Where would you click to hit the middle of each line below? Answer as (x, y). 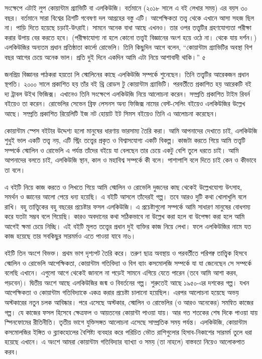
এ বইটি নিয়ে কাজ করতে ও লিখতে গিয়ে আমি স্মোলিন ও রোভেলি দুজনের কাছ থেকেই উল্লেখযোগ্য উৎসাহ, (123, 187)
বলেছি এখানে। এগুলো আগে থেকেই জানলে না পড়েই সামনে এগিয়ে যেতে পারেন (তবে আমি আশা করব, (121, 273)
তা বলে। (15, 169)
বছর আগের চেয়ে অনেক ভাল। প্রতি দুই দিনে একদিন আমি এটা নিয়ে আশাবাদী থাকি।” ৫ (105, 57)
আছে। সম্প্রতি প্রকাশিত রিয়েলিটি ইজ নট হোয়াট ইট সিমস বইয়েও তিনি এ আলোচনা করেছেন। (111, 113)
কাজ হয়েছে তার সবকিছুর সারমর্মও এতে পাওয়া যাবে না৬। (70, 236)
